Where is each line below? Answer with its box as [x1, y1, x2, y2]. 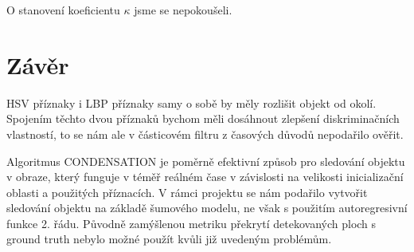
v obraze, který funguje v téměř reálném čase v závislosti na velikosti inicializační [6, 168, 404, 185]
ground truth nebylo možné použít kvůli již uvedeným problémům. [6, 230, 332, 247]
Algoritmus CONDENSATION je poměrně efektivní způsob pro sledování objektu [6, 152, 405, 169]
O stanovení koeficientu [6, 2, 120, 18]
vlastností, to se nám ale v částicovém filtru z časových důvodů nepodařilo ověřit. [6, 125, 404, 142]
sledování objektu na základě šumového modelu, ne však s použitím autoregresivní [6, 199, 408, 216]
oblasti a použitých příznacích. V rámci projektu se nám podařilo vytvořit [6, 183, 368, 200]
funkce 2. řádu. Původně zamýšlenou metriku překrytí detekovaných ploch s [6, 215, 377, 231]
